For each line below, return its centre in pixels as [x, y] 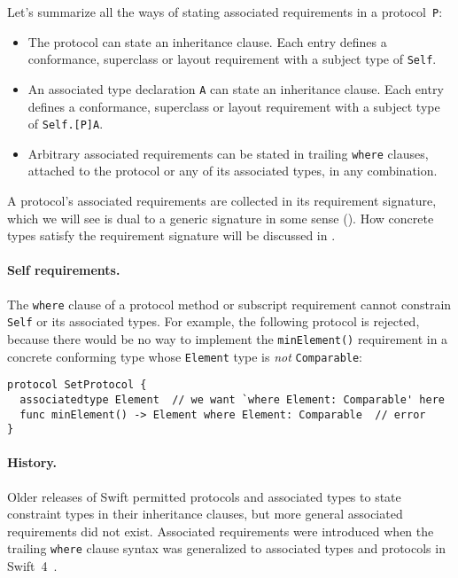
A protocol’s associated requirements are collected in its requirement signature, [222, 201]
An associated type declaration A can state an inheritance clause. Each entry [236, 88]
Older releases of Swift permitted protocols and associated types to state [204, 496]
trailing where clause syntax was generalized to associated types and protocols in [226, 548]
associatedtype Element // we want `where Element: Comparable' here [232, 399]
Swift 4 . [32, 566]
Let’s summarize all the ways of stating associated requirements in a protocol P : [225, 12]
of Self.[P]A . [66, 124]
